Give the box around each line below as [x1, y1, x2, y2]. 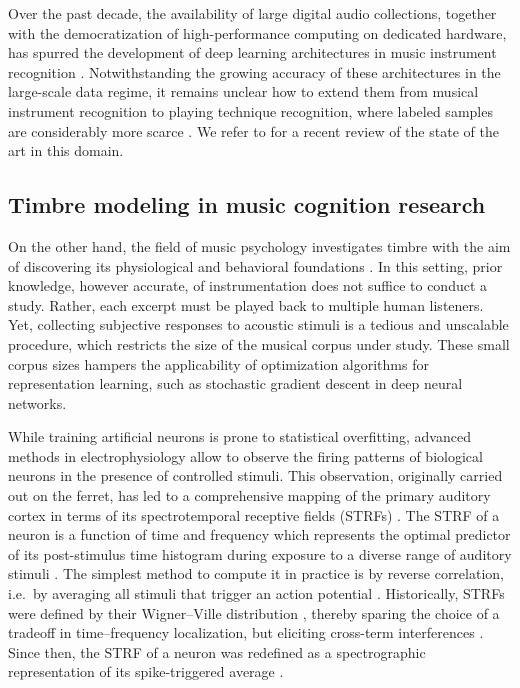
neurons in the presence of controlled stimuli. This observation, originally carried [8, 465, 503, 486]
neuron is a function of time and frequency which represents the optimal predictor [8, 524, 511, 545]
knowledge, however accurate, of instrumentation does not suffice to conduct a [8, 275, 488, 296]
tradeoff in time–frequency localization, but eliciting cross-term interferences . [8, 622, 484, 643]
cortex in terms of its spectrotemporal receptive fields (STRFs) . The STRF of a [8, 504, 500, 525]
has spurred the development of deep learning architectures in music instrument [8, 42, 497, 63]
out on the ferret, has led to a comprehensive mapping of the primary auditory [8, 485, 491, 506]
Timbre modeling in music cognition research [8, 189, 486, 220]
